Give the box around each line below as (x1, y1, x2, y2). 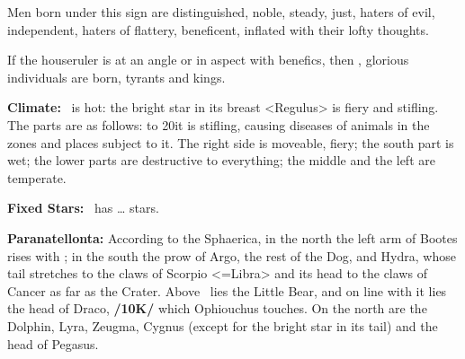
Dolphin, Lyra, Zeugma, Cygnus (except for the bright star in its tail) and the (7, 316, 438, 335)
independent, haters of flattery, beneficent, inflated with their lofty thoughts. (7, 20, 429, 39)
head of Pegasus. (7, 334, 99, 353)
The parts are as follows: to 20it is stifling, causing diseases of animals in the (7, 115, 430, 134)
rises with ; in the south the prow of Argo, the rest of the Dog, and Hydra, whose (7, 246, 456, 265)
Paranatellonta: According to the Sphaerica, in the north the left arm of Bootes (7, 228, 458, 247)
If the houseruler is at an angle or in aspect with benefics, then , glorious (7, 50, 409, 69)
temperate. (7, 168, 67, 187)
